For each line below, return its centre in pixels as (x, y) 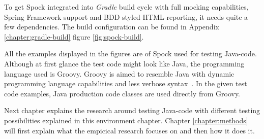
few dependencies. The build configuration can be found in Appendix (112, 27)
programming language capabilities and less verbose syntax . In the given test (126, 83)
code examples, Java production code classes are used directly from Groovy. (122, 93)
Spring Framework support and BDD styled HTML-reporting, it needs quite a (126, 16)
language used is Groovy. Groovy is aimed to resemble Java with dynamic (119, 73)
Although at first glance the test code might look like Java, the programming (124, 63)
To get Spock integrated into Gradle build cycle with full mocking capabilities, (126, 7)
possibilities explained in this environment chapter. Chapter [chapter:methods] (126, 120)
